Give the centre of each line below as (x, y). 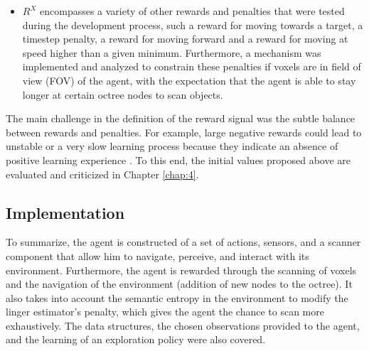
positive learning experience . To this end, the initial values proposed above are (178, 160)
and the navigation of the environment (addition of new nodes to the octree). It (179, 284)
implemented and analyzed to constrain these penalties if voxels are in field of (192, 66)
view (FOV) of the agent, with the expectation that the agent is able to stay (189, 80)
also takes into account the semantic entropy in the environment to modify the (177, 297)
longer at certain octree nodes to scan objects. (123, 94)
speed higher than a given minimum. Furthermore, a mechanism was (172, 52)
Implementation (65, 212)
